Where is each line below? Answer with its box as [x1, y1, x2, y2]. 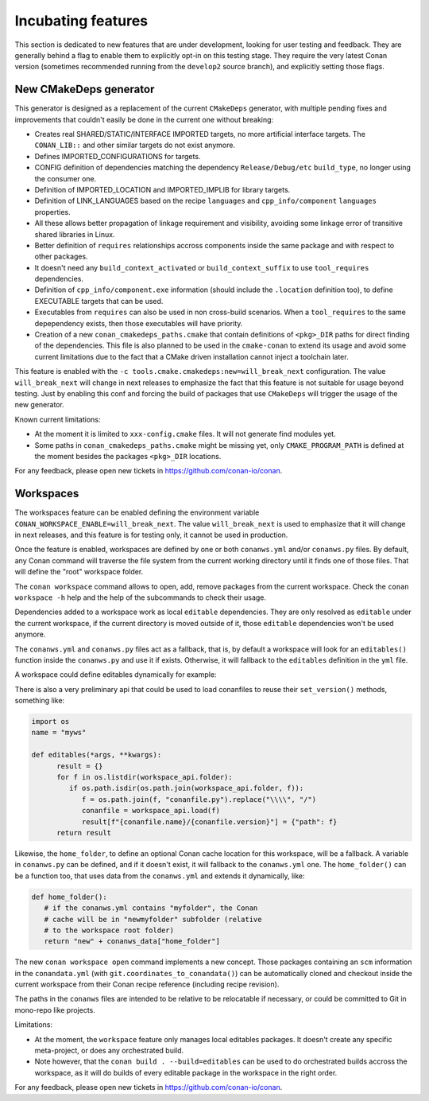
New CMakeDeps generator [14, 83, 155, 96]
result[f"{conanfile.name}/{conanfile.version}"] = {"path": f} [81, 817, 338, 827]
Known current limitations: [14, 414, 101, 424]
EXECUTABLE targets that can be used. [34, 296, 164, 305]
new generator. [14, 400, 65, 410]
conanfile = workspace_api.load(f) [81, 806, 220, 815]
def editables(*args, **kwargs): [31, 750, 162, 760]
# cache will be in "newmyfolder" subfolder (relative [44, 915, 262, 924]
